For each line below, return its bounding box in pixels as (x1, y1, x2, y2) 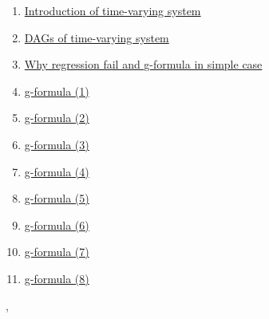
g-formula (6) (24, 216, 89, 233)
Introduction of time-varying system (24, 2, 201, 18)
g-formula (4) (24, 163, 89, 179)
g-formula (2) (24, 109, 89, 126)
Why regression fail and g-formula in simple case (24, 56, 263, 73)
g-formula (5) (24, 190, 89, 207)
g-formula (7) (24, 243, 89, 260)
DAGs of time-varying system (24, 29, 169, 45)
